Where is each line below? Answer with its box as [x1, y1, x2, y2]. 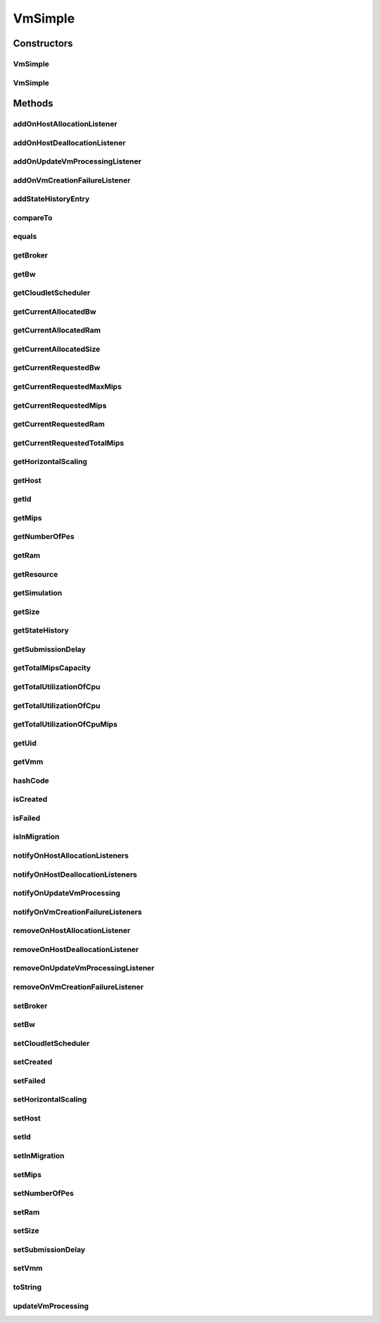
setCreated [13, 1057, 53, 1067]
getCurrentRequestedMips [13, 401, 107, 410]
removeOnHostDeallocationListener [13, 944, 139, 954]
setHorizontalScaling [13, 1095, 87, 1104]
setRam [13, 1207, 40, 1217]
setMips [13, 1169, 42, 1179]
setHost [13, 1113, 42, 1123]
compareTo [13, 212, 53, 222]
